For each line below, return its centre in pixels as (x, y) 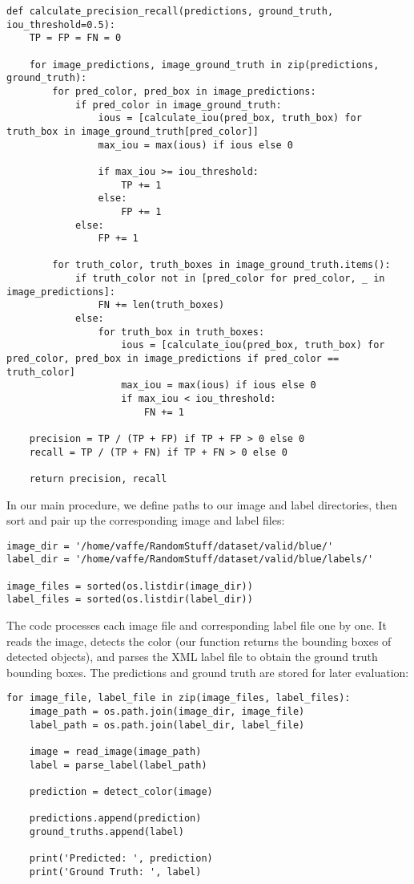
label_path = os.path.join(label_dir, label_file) (167, 725)
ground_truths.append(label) (107, 832)
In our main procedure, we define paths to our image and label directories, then (202, 504)
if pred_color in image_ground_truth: (178, 105)
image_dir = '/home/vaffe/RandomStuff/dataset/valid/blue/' (170, 546)
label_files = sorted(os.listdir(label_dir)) (130, 600)
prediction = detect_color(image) (121, 792)
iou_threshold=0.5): (61, 24)
